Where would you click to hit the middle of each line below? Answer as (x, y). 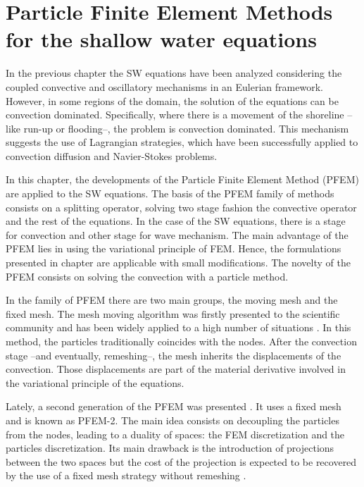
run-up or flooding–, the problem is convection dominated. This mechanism (186, 128)
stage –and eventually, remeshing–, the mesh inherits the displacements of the (174, 355)
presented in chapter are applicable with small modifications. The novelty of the (178, 263)
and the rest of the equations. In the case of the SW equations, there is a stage (176, 221)
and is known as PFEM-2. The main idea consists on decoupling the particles (172, 420)
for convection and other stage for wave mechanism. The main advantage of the (177, 234)
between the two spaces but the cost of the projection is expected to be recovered (181, 461)
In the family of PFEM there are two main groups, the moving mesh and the (172, 300)
